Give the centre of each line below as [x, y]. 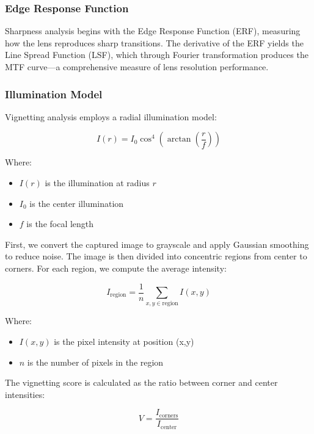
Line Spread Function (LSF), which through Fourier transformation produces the [157, 55]
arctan [179, 139]
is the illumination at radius [97, 183]
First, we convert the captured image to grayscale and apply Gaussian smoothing [157, 244]
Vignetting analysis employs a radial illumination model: [111, 116]
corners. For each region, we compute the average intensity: [116, 268]
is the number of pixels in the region [95, 362]
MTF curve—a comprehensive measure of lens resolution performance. [137, 67]
